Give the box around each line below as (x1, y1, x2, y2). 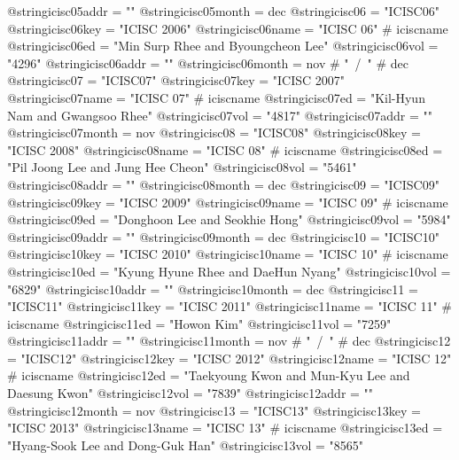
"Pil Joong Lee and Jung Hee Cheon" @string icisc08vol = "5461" (7, 158, 357, 176)
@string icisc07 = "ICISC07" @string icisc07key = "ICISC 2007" (7, 71, 346, 90)
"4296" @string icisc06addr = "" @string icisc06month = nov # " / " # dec (7, 53, 409, 72)
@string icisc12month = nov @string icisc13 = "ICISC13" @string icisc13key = (7, 401, 421, 419)
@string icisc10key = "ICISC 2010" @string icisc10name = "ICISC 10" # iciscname (7, 245, 448, 263)
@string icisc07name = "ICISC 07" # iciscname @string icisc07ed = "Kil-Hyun (7, 88, 425, 106)
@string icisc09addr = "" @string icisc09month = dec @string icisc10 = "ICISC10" (7, 227, 440, 246)
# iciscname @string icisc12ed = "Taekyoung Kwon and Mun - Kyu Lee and (7, 366, 410, 385)
